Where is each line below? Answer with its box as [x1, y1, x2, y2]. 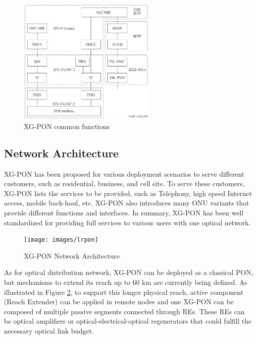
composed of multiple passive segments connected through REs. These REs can [4, 306, 245, 316]
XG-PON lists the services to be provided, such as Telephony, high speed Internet [4, 188, 252, 198]
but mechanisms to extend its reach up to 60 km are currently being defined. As [4, 277, 248, 287]
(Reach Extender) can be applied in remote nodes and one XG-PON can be [4, 296, 234, 307]
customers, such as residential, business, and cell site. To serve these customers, [4, 178, 245, 189]
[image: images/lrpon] [24, 236, 99, 244]
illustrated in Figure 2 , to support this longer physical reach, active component [4, 286, 244, 297]
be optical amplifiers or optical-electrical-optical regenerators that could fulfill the [4, 316, 252, 326]
